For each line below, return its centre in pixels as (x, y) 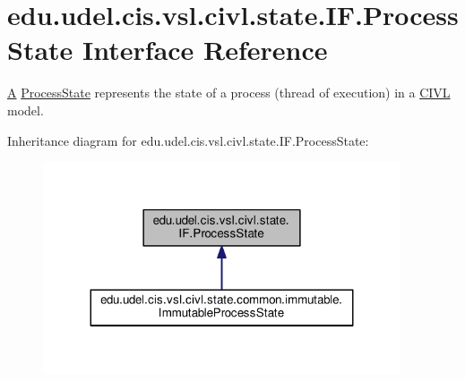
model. (26, 110)
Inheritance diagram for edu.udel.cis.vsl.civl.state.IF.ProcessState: (188, 140)
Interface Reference (205, 50)
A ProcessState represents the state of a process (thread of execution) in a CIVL (229, 93)
